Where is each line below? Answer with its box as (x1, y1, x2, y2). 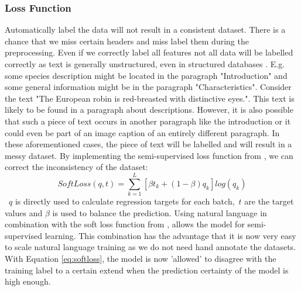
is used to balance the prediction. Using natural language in (52, 206, 267, 219)
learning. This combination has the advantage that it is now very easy (45, 229, 296, 241)
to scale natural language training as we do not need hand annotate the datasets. (5, 241, 296, 253)
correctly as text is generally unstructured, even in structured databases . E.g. (5, 58, 285, 70)
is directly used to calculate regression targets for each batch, (15, 195, 235, 207)
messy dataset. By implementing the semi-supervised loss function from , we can (5, 149, 293, 161)
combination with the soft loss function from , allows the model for (5, 218, 245, 230)
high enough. (5, 275, 51, 287)
